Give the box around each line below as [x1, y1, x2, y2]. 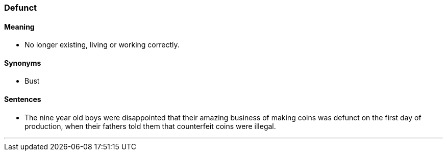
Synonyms [4, 58, 41, 67]
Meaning [4, 22, 35, 31]
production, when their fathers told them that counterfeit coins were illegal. [24, 121, 276, 131]
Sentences [4, 95, 41, 104]
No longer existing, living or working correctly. [24, 40, 180, 49]
